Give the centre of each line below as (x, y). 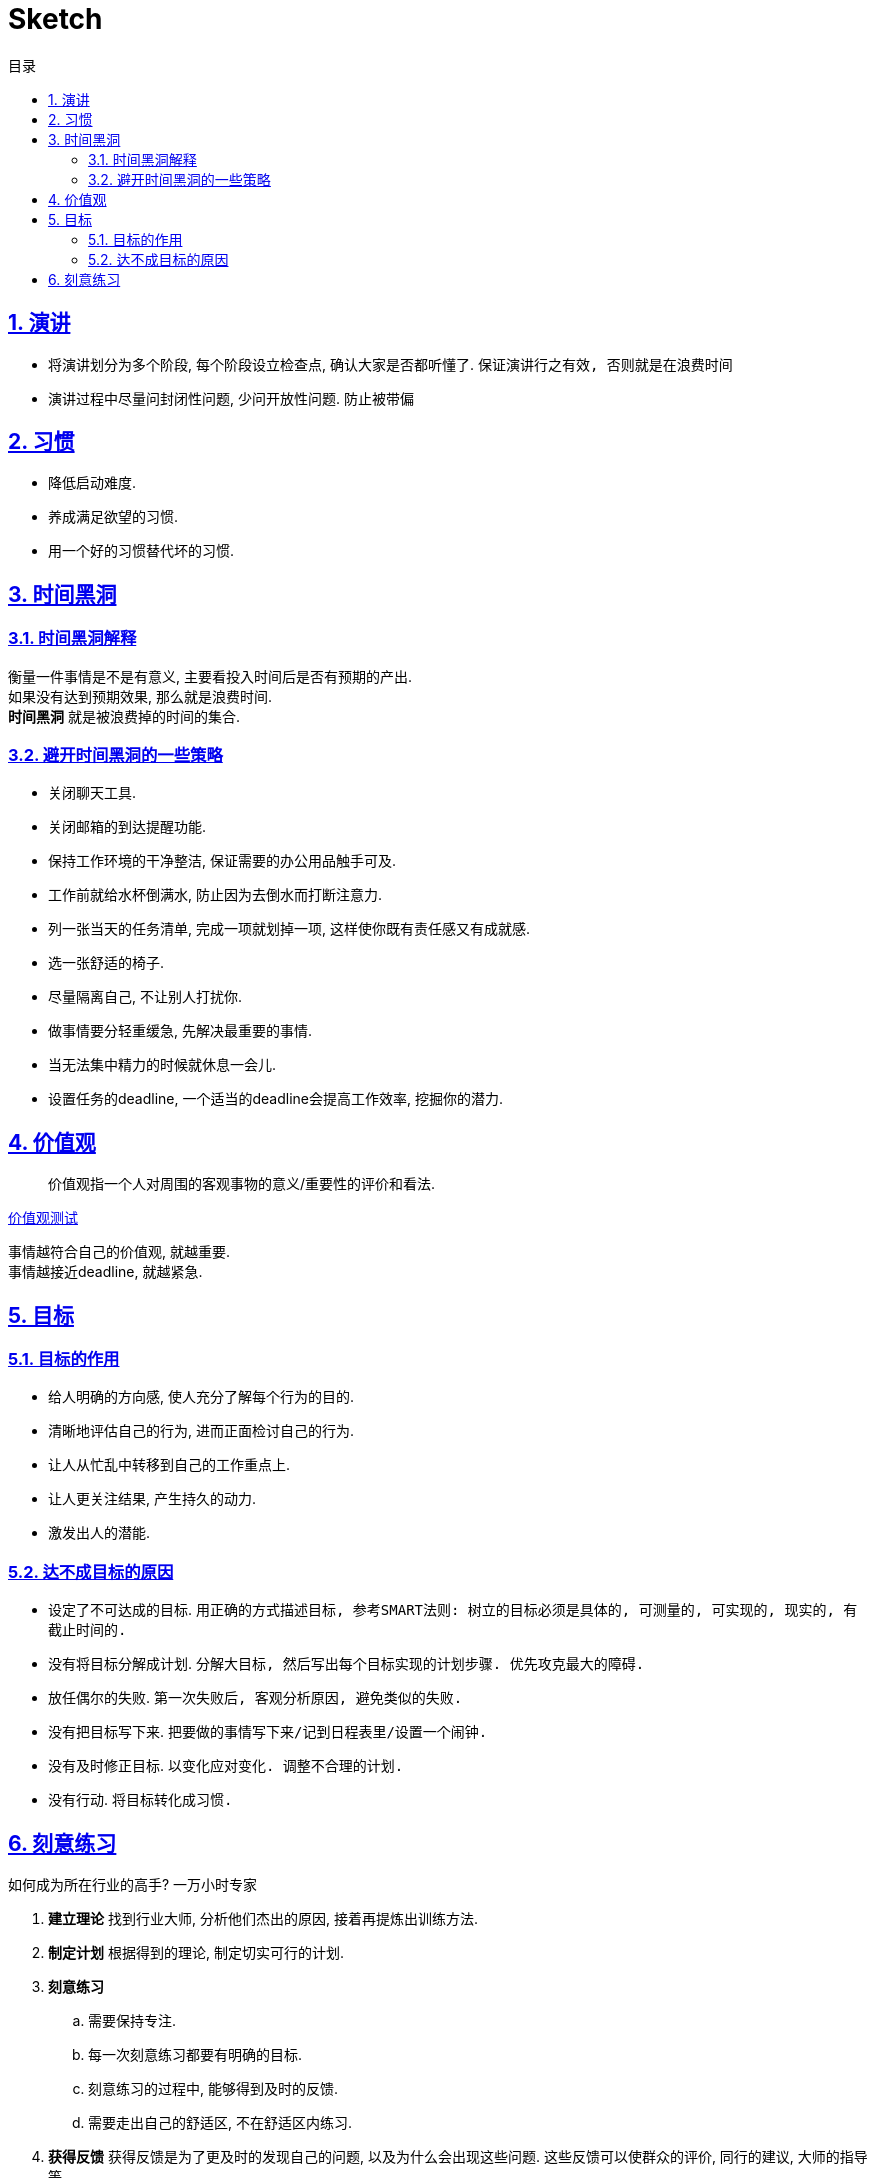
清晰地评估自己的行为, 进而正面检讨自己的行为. (201, 1431)
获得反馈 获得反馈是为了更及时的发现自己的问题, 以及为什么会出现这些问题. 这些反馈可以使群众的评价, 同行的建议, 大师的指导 (458, 2157)
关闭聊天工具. (92, 793)
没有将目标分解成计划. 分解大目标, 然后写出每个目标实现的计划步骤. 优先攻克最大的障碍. (346, 1664)
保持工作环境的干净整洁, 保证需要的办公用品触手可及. (222, 861)
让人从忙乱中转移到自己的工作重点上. (169, 1465)
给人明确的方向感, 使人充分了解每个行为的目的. (201, 1397)
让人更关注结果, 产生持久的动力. (152, 1499)
